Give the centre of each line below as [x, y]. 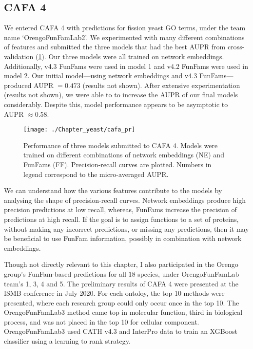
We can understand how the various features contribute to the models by [113, 190]
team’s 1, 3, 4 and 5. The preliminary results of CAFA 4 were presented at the [121, 283]
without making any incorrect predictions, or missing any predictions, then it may [126, 229]
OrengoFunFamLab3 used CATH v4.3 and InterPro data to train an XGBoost [121, 331]
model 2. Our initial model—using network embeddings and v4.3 [101, 76]
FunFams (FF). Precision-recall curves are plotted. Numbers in [117, 164]
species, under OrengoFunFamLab [188, 273]
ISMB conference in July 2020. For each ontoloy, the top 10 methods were [114, 293]
